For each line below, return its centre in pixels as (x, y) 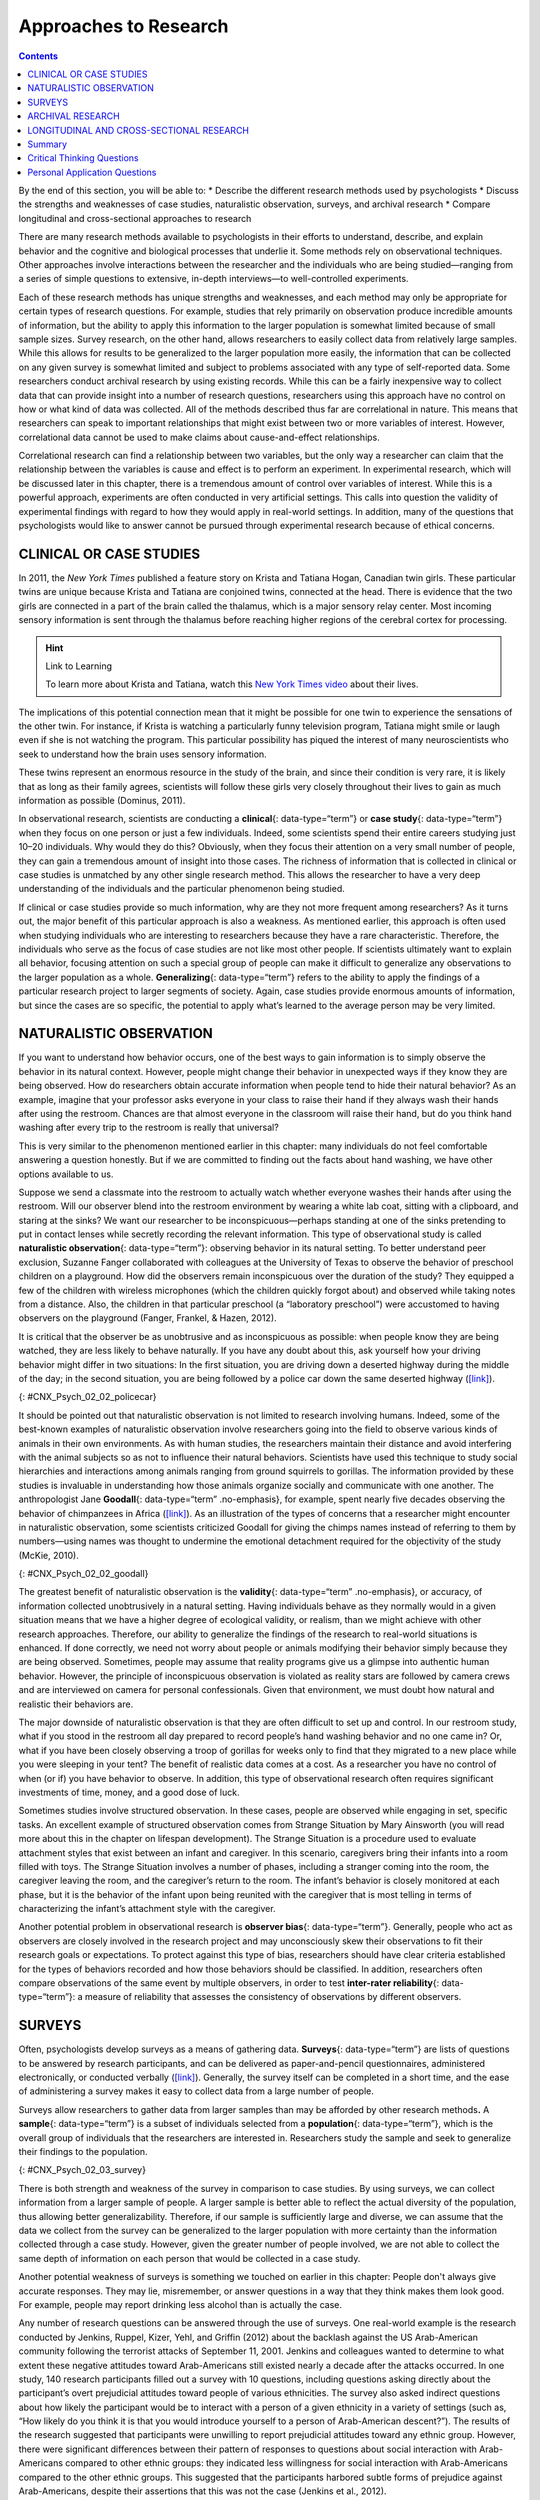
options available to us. (66, 1174)
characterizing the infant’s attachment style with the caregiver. (147, 1909)
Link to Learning (79, 666)
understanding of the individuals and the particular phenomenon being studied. (181, 889)
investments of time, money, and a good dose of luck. (129, 1792)
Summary (47, 144)
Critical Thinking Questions (83, 158)
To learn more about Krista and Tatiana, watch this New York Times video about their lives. (232, 684)
